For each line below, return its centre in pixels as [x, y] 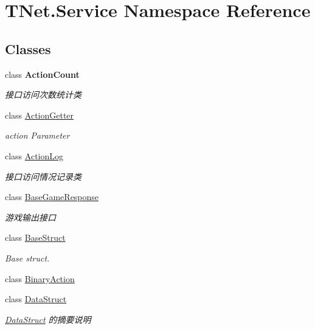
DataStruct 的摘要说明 [48, 319]
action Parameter [37, 135]
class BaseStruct [35, 237]
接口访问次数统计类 [43, 95]
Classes [28, 48]
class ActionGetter [40, 115]
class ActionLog [34, 155]
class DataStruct [36, 299]
